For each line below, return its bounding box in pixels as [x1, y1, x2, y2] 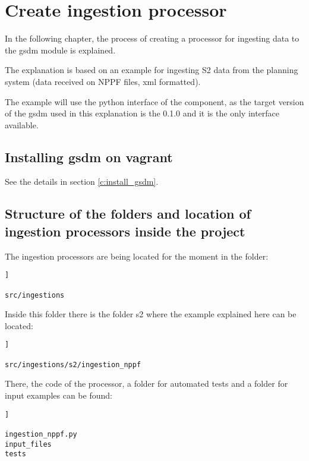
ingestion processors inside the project [5, 222, 245, 240]
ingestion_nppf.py [5, 430, 77, 438]
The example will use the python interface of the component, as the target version [5, 95, 304, 108]
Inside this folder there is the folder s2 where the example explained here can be [5, 308, 297, 320]
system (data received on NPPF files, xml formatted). [5, 75, 201, 87]
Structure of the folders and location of [5, 204, 251, 223]
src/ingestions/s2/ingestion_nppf [5, 360, 141, 369]
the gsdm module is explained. [5, 43, 116, 56]
